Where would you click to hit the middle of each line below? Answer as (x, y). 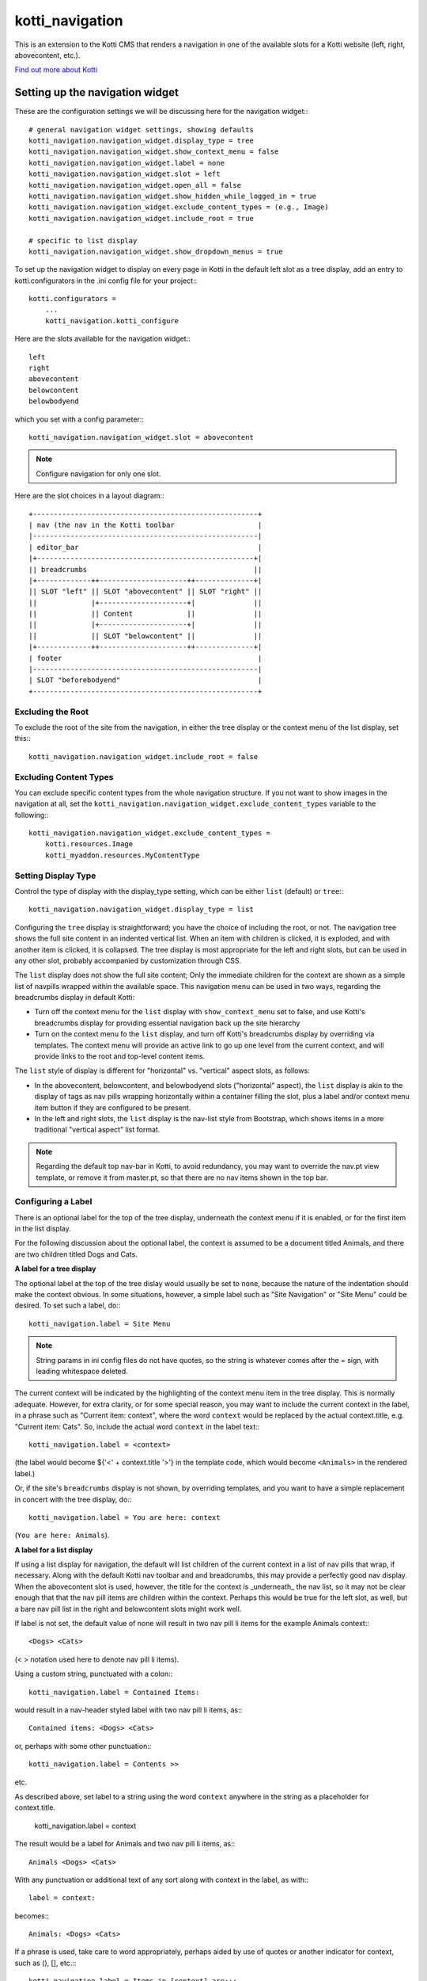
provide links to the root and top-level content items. (120, 1056)
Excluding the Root (51, 712)
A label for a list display (54, 1550)
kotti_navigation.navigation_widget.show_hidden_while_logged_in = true (172, 196)
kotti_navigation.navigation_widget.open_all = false (135, 185)
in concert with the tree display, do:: (73, 1499)
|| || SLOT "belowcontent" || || (145, 636)
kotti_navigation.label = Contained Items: (114, 1692)
